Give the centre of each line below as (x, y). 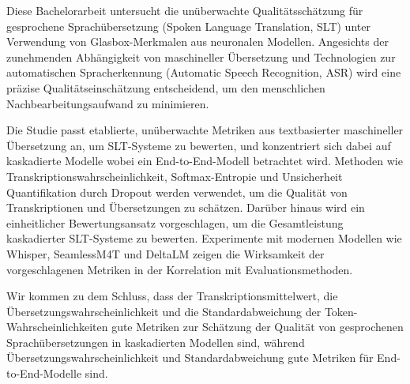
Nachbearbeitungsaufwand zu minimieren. (108, 103)
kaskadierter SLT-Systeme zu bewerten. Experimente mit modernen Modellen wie (204, 238)
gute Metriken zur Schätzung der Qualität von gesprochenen (258, 327)
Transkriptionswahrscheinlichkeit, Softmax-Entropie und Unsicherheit (175, 176)
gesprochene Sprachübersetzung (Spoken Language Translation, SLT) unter (188, 26)
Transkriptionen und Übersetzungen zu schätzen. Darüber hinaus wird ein (186, 207)
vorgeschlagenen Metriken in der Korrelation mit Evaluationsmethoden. (180, 269)
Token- (341, 311)
